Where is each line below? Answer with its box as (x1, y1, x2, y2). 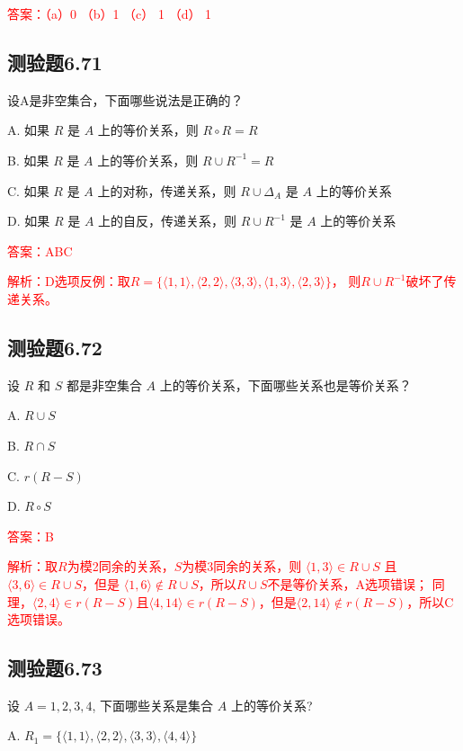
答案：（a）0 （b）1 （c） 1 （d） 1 (7, 4, 212, 22)
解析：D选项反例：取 (7, 272, 130, 291)
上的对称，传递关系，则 (97, 181, 236, 200)
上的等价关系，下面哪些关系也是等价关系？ (159, 375, 412, 394)
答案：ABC (7, 241, 73, 260)
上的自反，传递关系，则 (98, 211, 237, 230)
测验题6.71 (7, 48, 102, 76)
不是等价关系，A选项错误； (267, 574, 429, 593)
